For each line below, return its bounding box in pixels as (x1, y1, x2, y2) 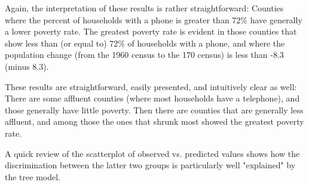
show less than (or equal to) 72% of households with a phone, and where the (5, 36, 285, 49)
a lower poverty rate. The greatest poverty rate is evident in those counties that (5, 25, 297, 38)
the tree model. (5, 170, 60, 183)
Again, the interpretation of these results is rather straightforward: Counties (5, 2, 284, 14)
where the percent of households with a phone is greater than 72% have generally (5, 13, 302, 26)
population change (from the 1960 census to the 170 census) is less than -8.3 (5, 48, 284, 61)
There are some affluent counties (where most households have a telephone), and (5, 92, 300, 104)
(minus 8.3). (5, 60, 49, 72)
